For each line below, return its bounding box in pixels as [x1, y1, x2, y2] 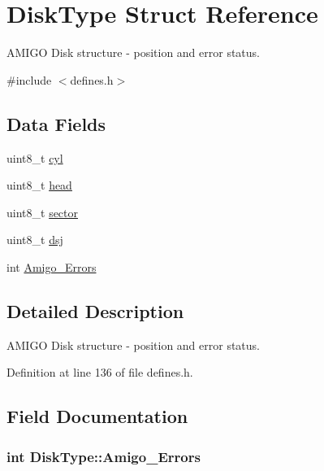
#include [6, 71, 52, 88]
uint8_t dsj [6, 231, 63, 248]
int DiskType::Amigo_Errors [6, 446, 201, 466]
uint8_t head [6, 177, 72, 194]
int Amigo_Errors [6, 258, 97, 275]
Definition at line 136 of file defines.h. [6, 364, 193, 381]
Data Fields [6, 111, 106, 136]
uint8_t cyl [6, 149, 63, 166]
